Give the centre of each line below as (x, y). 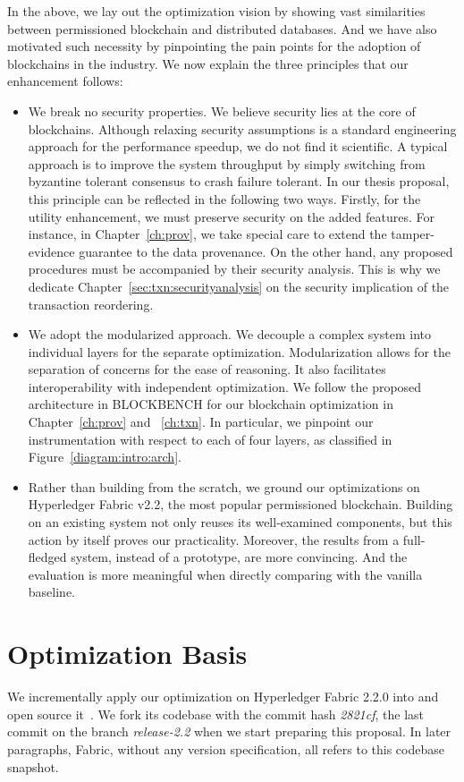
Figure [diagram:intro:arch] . (105, 457)
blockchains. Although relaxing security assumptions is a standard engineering (242, 128)
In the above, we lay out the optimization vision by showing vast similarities (216, 11)
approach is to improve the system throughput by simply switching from (227, 163)
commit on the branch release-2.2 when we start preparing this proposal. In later (229, 731)
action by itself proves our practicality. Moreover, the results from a (214, 539)
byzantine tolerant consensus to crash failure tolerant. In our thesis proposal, (239, 181)
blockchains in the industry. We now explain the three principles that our (208, 63)
